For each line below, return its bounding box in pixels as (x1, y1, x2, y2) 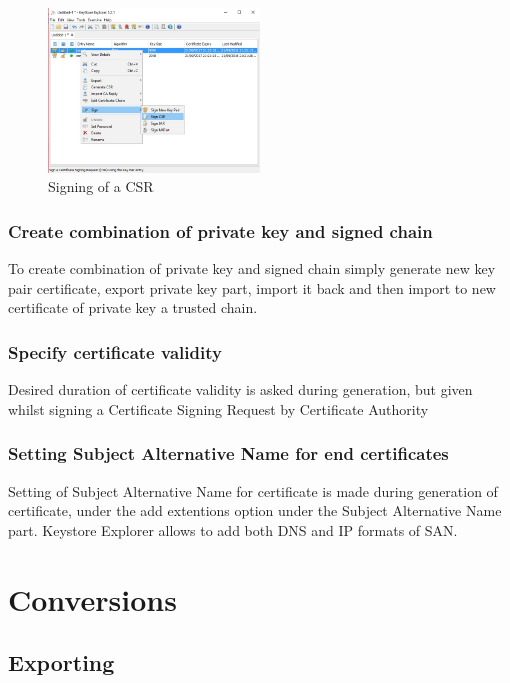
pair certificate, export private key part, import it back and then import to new (8, 277, 496, 298)
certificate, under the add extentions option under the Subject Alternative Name (8, 500, 502, 521)
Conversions (8, 578, 177, 619)
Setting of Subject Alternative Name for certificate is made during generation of (8, 480, 498, 501)
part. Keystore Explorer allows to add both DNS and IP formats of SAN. (8, 519, 458, 540)
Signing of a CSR (48, 176, 154, 197)
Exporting (8, 647, 115, 678)
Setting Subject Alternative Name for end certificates (8, 441, 449, 466)
